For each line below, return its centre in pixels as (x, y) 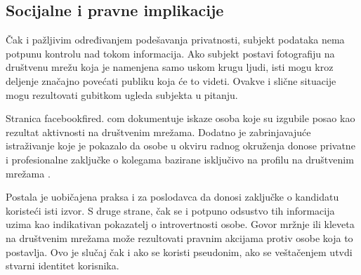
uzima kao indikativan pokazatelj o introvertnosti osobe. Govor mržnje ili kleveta (180, 224)
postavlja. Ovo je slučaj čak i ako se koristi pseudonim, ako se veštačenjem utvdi (179, 251)
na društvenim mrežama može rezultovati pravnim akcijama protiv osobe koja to (179, 237)
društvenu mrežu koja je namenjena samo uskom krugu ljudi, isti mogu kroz (170, 67)
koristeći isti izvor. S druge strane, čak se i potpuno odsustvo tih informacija (170, 210)
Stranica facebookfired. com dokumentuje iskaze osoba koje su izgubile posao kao (180, 118)
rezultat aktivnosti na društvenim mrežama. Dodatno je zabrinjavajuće (158, 132)
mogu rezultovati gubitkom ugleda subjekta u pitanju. (122, 94)
